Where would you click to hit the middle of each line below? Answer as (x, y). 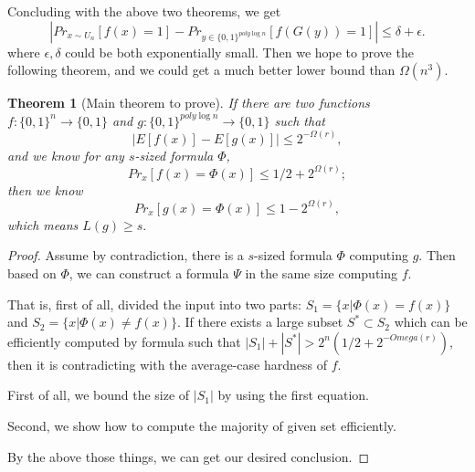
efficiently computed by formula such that (124, 341)
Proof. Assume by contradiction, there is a (126, 255)
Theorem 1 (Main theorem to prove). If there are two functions (189, 103)
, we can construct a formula (149, 273)
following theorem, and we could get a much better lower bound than (201, 70)
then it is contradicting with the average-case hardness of (168, 364)
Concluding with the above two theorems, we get (144, 11)
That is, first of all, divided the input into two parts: (154, 304)
